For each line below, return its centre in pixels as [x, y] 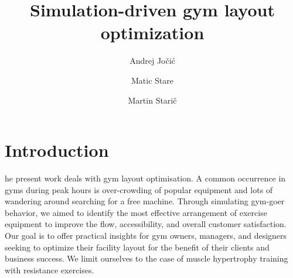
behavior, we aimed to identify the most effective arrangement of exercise [136, 212]
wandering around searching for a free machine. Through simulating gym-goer [145, 201]
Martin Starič [152, 100]
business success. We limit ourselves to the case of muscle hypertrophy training [146, 258]
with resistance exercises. [50, 270]
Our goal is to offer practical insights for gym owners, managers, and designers [146, 235]
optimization [152, 32]
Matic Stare [152, 80]
